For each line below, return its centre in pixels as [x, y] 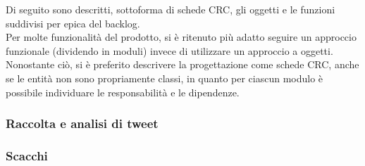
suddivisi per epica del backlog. [73, 23]
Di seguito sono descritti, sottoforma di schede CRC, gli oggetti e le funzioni [171, 9]
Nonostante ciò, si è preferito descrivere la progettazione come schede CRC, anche [182, 64]
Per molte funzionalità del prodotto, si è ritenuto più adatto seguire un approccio [181, 37]
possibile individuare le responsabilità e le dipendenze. [123, 92]
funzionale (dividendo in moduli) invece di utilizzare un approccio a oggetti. [169, 50]
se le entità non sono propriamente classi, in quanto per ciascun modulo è [165, 78]
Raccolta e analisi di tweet [82, 123]
